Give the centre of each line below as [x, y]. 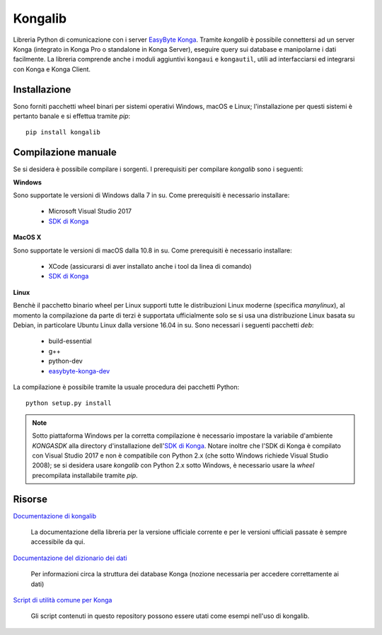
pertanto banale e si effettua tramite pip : [72, 116]
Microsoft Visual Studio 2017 [90, 211]
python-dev [65, 361]
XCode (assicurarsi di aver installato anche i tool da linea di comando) [150, 267]
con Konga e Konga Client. [52, 69]
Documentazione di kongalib [55, 515]
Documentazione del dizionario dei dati [70, 558]
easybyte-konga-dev [79, 371]
